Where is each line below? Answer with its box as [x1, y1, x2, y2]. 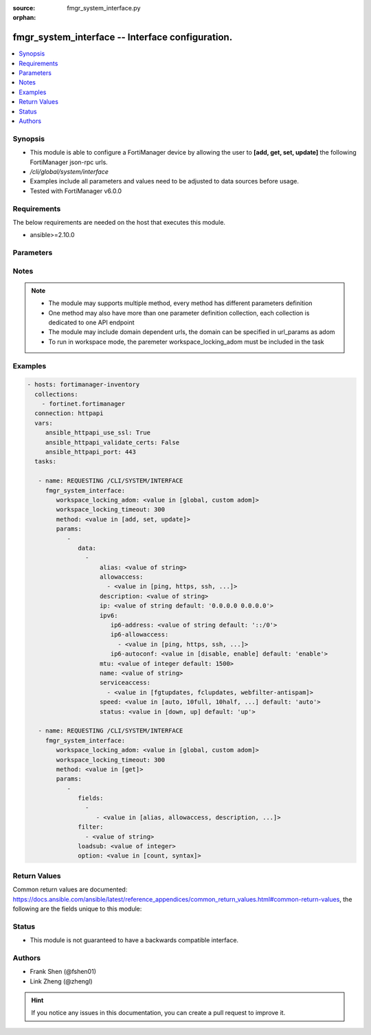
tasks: [34, 458, 57, 465]
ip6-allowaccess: [110, 631, 169, 638]
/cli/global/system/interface [30, 167, 109, 175]
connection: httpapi [34, 410, 104, 417]
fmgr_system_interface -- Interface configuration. [12, 32, 233, 43]
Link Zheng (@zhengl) [30, 977, 93, 986]
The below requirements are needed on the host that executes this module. [12, 218, 226, 226]
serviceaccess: [100, 679, 151, 687]
